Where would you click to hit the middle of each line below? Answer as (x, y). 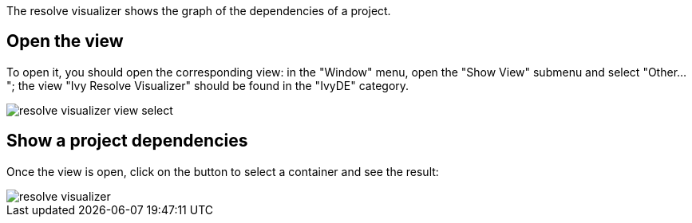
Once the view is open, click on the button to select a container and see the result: (223, 171)
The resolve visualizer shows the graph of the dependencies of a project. (199, 11)
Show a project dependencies (127, 141)
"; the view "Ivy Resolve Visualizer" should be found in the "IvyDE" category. (208, 85)
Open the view (65, 41)
